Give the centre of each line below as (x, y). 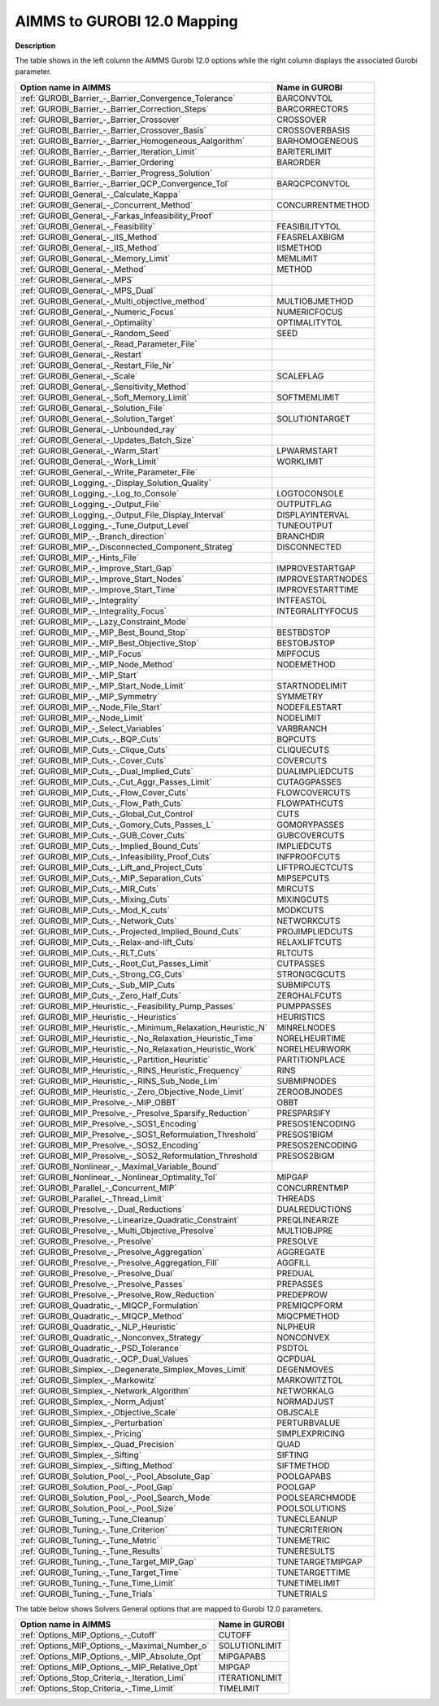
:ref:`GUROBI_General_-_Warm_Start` (91, 450)
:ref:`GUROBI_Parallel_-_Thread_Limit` (92, 1198)
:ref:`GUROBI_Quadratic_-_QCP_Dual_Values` (105, 1358)
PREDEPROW (302, 1294)
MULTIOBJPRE (305, 1231)
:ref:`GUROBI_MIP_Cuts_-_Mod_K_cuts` (95, 910)
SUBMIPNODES (307, 1081)
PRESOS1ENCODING (316, 1123)
